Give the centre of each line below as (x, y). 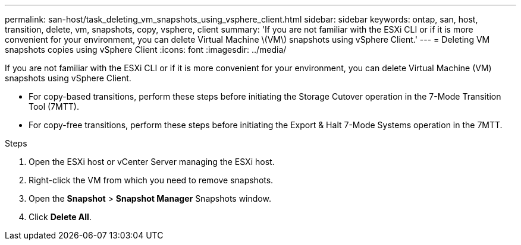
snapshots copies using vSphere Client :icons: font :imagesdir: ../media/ (146, 50)
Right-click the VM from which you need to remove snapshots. (151, 180)
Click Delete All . (60, 217)
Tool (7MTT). (54, 106)
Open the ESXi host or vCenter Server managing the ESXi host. (152, 162)
